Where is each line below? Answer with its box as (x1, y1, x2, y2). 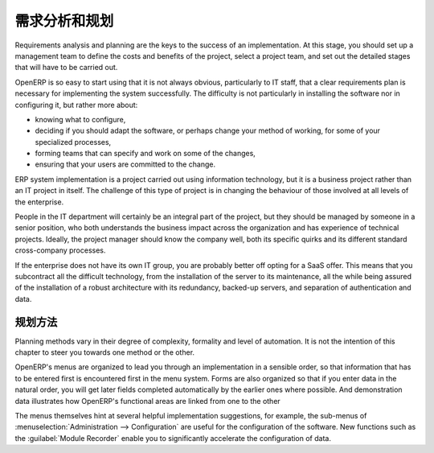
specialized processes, (35, 137, 112, 146)
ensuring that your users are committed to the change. (35, 159, 216, 169)
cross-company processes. (14, 245, 106, 255)
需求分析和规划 (14, 12, 114, 30)
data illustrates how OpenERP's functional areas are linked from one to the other (14, 396, 280, 406)
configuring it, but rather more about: (14, 100, 138, 109)
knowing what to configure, (35, 114, 126, 124)
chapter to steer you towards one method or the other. (14, 348, 195, 357)
